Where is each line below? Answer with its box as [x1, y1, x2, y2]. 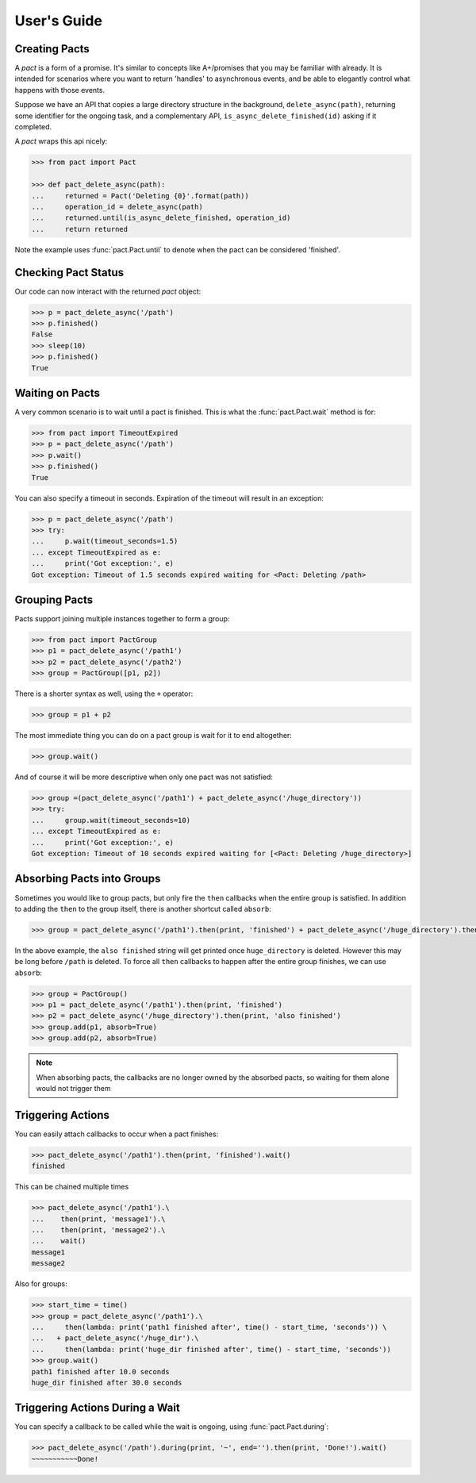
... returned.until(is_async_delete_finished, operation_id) [31, 213, 291, 222]
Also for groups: [14, 1279, 67, 1289]
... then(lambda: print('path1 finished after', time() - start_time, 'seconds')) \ [31, 1322, 388, 1331]
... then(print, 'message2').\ [31, 1226, 166, 1235]
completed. [14, 122, 52, 132]
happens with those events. [14, 85, 106, 94]
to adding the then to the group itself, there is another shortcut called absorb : [14, 904, 271, 913]
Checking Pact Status [14, 266, 125, 279]
